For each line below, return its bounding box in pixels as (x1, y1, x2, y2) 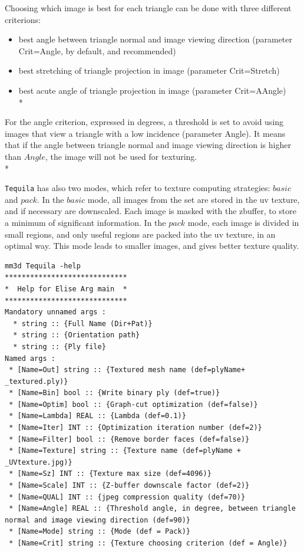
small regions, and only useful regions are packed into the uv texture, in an (5, 228, 276, 240)
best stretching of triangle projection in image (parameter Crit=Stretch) (18, 64, 280, 77)
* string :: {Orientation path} (13, 331, 140, 340)
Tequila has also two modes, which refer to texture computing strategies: (5, 182, 270, 194)
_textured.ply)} (5, 377, 68, 386)
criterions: (5, 13, 41, 25)
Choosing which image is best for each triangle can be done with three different (5, 2, 292, 14)
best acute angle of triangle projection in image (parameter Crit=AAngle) (18, 84, 286, 96)
